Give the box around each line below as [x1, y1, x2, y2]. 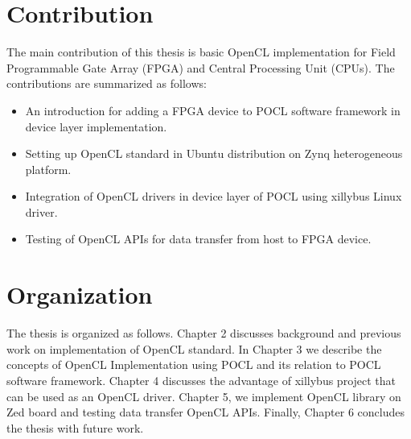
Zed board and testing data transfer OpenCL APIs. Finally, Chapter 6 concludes [6, 404, 405, 420]
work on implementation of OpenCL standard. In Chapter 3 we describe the [6, 340, 382, 357]
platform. [25, 160, 72, 177]
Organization [6, 278, 153, 311]
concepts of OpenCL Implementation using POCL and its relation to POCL [6, 356, 381, 373]
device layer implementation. [25, 118, 167, 135]
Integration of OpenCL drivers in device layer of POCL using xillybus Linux [25, 188, 402, 205]
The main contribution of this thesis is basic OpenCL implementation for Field [6, 43, 396, 60]
